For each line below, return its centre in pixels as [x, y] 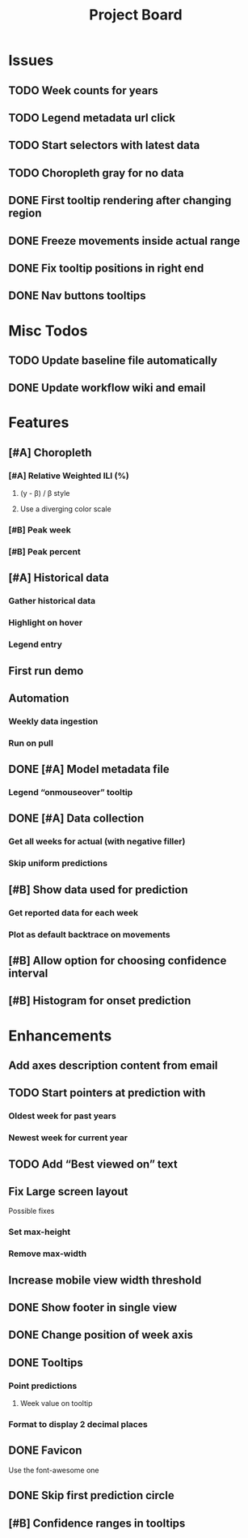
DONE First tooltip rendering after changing [120, 201]
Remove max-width [48, 1254]
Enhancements [60, 1036]
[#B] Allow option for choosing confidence [118, 961]
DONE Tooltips [46, 1363]
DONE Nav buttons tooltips [78, 296]
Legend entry [36, 644]
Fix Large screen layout [68, 1192]
